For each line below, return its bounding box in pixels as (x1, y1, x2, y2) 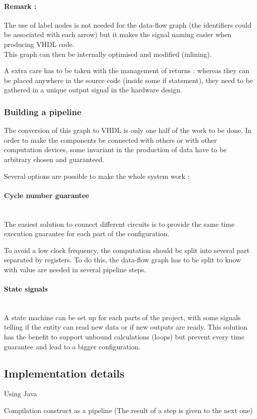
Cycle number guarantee (4, 190, 89, 200)
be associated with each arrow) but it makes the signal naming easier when (4, 29, 232, 40)
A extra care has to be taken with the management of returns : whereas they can (4, 65, 250, 76)
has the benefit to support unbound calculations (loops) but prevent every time (4, 332, 245, 342)
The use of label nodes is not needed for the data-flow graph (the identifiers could (4, 19, 252, 30)
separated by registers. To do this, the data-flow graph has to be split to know (4, 254, 241, 265)
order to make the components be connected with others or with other (4, 134, 217, 145)
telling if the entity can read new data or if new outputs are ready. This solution (4, 322, 248, 332)
